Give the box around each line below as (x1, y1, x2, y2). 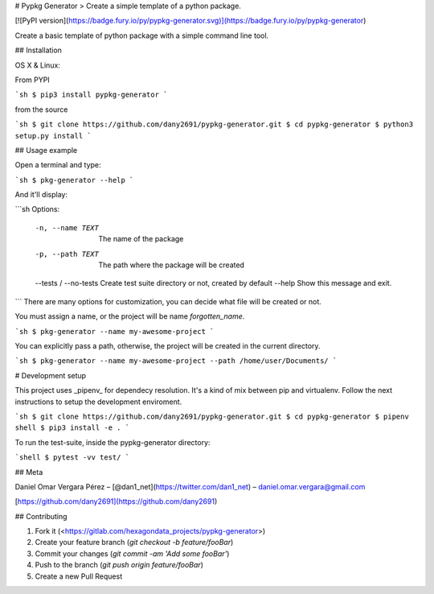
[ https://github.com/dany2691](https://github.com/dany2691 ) (14, 497, 218, 506)
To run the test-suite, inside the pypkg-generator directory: (14, 437, 211, 447)
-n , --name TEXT (35, 223, 100, 233)
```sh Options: (14, 204, 60, 214)
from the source (14, 105, 68, 114)
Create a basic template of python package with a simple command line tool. (14, 31, 269, 40)
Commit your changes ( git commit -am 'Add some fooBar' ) (35, 548, 230, 559)
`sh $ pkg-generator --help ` (14, 175, 134, 184)
